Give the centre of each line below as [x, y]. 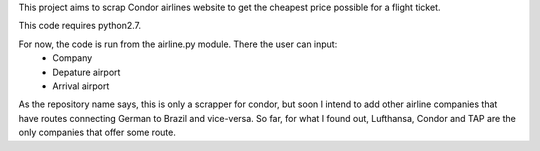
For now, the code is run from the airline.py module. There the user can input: [178, 44]
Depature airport [86, 72]
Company [72, 58]
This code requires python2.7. [80, 26]
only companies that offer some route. [97, 132]
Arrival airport [81, 86]
